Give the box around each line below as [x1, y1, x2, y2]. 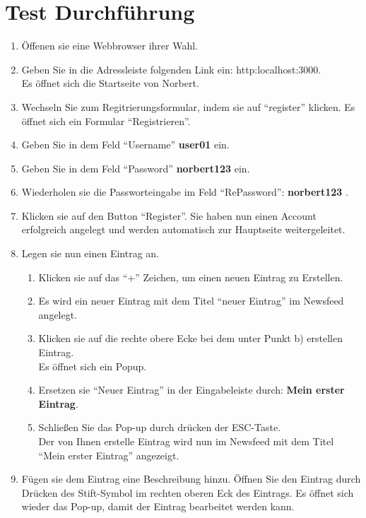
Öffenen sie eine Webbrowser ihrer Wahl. [21, 38, 198, 53]
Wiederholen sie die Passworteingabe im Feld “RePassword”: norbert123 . [21, 184, 348, 199]
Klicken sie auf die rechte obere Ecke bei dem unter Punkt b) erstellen [38, 331, 343, 346]
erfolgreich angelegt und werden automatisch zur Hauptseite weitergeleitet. [21, 222, 346, 237]
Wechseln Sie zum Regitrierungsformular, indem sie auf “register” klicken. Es [21, 99, 355, 114]
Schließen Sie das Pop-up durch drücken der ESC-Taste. [38, 420, 281, 435]
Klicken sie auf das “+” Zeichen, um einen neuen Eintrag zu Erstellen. [38, 269, 343, 284]
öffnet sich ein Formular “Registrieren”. [21, 113, 191, 128]
